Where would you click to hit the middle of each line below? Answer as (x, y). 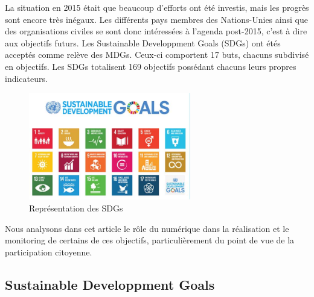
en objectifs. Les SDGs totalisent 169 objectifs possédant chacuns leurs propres (151, 66)
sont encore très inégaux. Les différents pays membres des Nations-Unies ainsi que (156, 19)
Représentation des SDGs (76, 208)
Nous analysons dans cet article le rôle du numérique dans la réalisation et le (147, 228)
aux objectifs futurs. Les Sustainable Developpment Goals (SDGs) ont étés (143, 42)
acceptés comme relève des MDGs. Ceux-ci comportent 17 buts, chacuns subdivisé (157, 55)
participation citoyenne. (49, 252)
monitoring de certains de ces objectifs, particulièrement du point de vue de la (150, 240)
